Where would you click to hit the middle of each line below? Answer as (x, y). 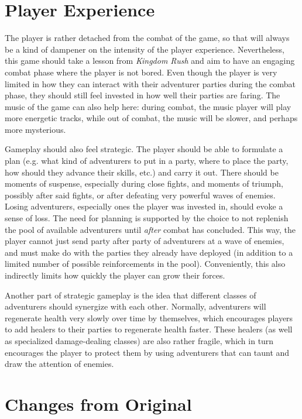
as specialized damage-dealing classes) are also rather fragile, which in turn (139, 340)
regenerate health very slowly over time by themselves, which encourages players (149, 317)
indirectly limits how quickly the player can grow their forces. (115, 275)
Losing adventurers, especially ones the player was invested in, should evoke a (144, 206)
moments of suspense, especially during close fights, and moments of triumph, (144, 183)
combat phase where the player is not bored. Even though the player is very (141, 72)
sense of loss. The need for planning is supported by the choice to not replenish (147, 218)
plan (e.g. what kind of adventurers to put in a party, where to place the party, (147, 161)
